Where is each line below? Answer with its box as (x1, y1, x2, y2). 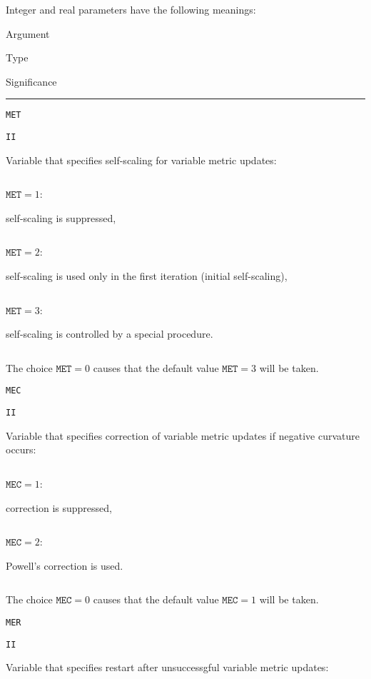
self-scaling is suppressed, (6, 210, 116, 225)
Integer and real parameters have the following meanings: (6, 2, 256, 16)
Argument (6, 26, 50, 41)
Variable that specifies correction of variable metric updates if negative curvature (6, 428, 360, 443)
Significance (6, 74, 57, 89)
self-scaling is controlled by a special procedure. (6, 326, 213, 341)
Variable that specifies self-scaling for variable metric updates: (6, 152, 277, 167)
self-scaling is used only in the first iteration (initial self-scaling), (6, 268, 288, 283)
